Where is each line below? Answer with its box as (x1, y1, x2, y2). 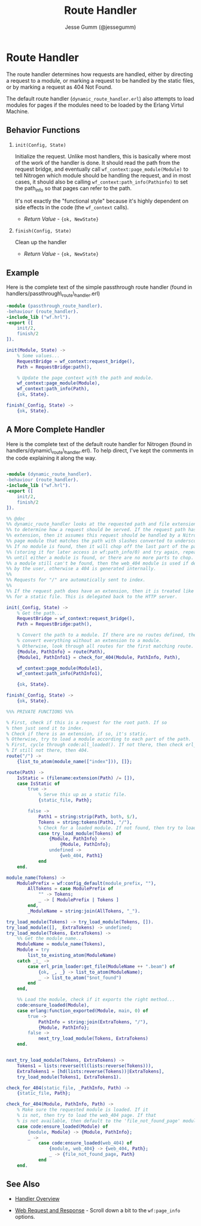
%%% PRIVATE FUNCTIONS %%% (6, 709, 74, 715)
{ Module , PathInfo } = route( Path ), (17, 649, 106, 655)
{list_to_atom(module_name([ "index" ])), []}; (17, 758, 133, 764)
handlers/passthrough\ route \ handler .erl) (6, 290, 100, 299)
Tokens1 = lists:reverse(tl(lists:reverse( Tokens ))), (17, 1062, 154, 1069)
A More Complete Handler (6, 424, 105, 435)
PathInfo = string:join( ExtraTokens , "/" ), (38, 1019, 148, 1025)
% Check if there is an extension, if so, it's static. (6, 731, 148, 737)
